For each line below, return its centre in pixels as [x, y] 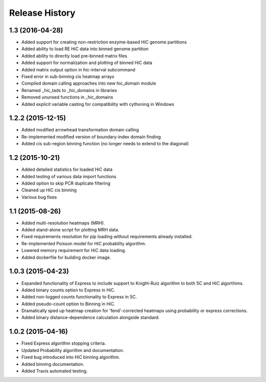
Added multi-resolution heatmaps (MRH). [63, 223]
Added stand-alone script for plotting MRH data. [70, 230]
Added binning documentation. [53, 364]
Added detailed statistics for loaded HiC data [67, 169]
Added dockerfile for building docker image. [66, 257]
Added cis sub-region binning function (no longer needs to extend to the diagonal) [105, 144]
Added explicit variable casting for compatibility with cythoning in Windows [98, 104]
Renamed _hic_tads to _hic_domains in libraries [69, 90]
